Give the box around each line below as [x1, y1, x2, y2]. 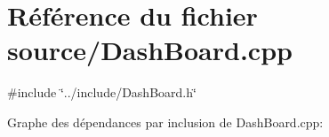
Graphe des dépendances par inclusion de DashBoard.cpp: [7, 112, 324, 131]
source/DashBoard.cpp [7, 32, 293, 68]
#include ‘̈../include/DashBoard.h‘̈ [7, 83, 197, 102]
